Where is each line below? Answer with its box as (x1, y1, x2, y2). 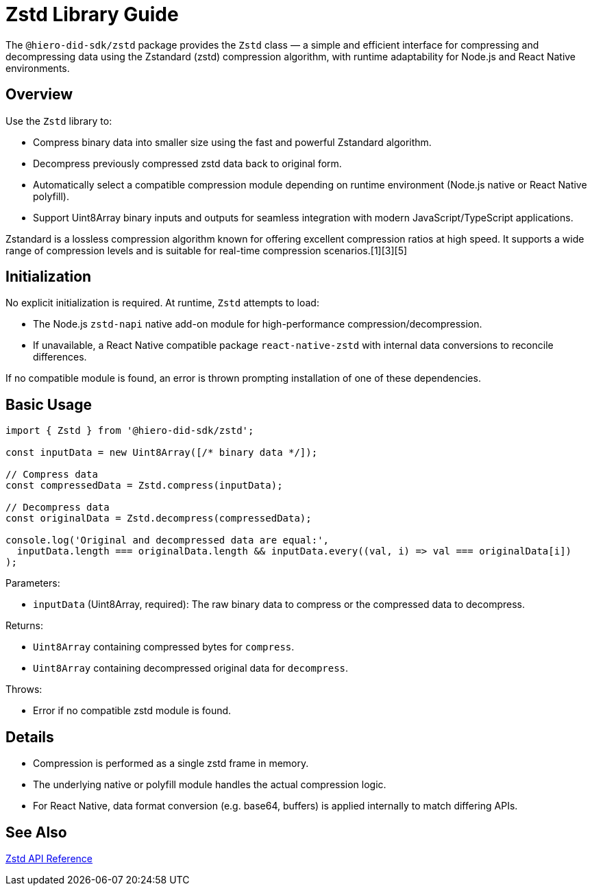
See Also (5, 823, 67, 841)
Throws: (5, 683, 42, 696)
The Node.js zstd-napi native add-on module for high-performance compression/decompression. (33, 318, 482, 330)
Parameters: (5, 577, 60, 589)
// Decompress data (5, 502, 110, 513)
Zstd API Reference (5, 852, 92, 864)
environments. (5, 62, 70, 74)
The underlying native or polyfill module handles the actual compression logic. (33, 779, 386, 791)
